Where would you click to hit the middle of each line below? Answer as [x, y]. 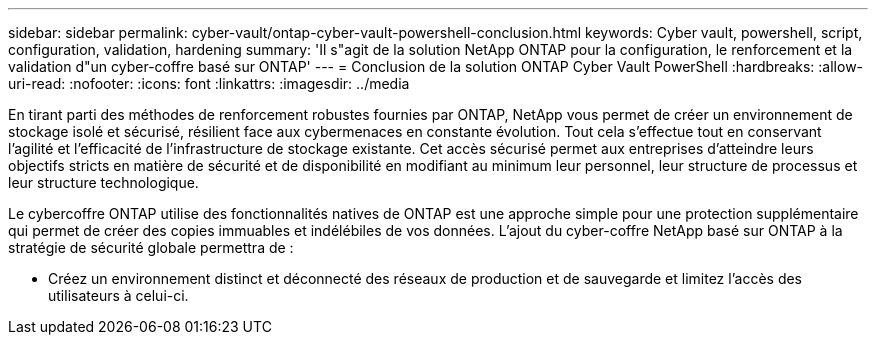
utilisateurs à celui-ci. [118, 295]
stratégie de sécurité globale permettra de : [151, 247]
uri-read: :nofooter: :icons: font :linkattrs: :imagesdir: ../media [209, 83]
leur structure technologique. [103, 182]
